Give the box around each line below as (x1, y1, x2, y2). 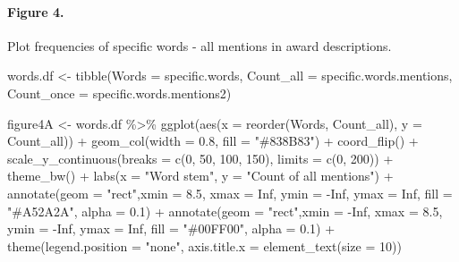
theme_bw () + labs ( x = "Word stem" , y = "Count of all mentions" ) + (7, 166, 394, 185)
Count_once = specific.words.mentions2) (7, 83, 232, 102)
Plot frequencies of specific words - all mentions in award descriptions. (7, 36, 392, 55)
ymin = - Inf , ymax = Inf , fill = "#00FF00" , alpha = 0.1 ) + (7, 219, 336, 238)
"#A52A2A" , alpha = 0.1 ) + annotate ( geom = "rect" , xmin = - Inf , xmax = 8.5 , (7, 201, 443, 220)
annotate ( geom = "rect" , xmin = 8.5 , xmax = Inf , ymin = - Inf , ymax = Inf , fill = (7, 183, 453, 202)
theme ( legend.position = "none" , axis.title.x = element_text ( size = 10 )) (7, 236, 402, 255)
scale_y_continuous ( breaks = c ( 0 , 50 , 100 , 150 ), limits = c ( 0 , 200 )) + (7, 148, 394, 167)
